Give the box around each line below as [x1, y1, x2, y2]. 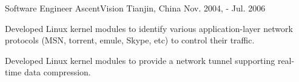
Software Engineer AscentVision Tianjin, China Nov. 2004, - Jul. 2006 [5, 2, 266, 14]
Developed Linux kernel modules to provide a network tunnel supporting [5, 54, 275, 66]
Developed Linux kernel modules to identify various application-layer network [5, 22, 293, 34]
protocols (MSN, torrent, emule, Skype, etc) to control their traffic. [5, 34, 255, 46]
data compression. [24, 66, 91, 78]
